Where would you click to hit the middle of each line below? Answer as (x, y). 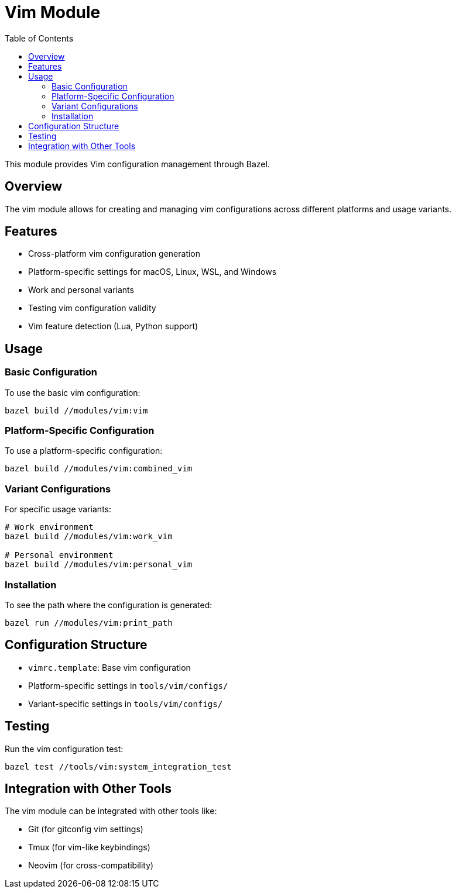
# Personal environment (59, 555)
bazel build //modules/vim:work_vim (89, 537)
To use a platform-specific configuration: (84, 451)
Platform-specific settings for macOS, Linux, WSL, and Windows (152, 272)
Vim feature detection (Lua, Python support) (113, 326)
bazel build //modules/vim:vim (76, 410)
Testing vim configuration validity (92, 308)
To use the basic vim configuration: (73, 392)
